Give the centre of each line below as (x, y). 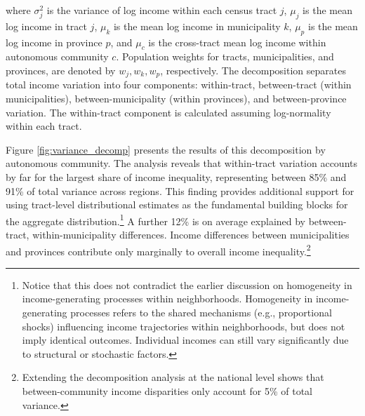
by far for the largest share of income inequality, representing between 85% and (176, 177)
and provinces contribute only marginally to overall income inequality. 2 (158, 250)
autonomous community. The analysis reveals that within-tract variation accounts (182, 163)
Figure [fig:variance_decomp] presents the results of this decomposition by (166, 149)
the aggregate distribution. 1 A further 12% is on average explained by (156, 220)
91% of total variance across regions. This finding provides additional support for (180, 190)
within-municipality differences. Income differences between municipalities (191, 235)
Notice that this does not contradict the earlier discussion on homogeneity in (187, 284)
